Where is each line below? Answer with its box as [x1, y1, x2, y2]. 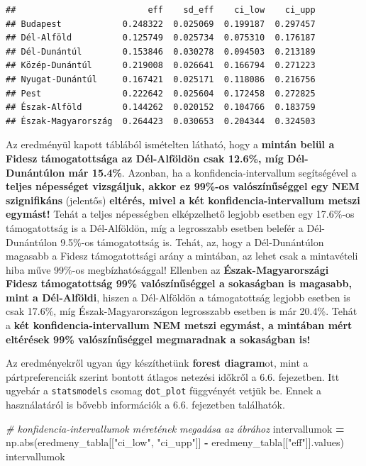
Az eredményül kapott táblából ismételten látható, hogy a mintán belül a [6, 137, 335, 152]
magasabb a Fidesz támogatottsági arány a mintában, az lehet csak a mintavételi [6, 248, 358, 263]
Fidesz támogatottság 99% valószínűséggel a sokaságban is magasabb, [6, 276, 352, 291]
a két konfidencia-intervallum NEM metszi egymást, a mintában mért [6, 318, 353, 333]
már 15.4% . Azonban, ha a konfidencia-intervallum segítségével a [68, 165, 357, 179]
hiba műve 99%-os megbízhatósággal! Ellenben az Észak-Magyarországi [6, 262, 329, 277]
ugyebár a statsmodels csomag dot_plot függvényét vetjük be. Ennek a [6, 383, 322, 398]
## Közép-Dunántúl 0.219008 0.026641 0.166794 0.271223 [6, 60, 316, 71]
